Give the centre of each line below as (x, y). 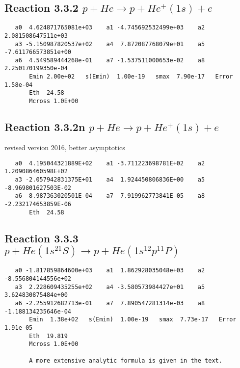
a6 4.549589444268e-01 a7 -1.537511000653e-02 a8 (110, 60)
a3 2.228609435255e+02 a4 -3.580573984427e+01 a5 (110, 287)
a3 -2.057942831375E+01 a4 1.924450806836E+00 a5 (110, 179)
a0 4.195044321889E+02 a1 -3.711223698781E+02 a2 (110, 163)
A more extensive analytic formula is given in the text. (126, 360)
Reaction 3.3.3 (41, 238)
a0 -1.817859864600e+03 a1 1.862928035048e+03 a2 (110, 271)
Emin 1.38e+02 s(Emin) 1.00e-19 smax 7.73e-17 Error (133, 320)
